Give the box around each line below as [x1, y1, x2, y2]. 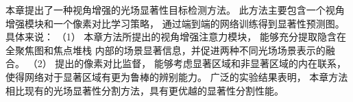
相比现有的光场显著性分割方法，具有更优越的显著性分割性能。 [5, 83, 284, 97]
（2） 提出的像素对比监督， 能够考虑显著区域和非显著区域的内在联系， [27, 56, 346, 71]
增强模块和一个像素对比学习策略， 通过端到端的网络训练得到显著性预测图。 [5, 16, 345, 30]
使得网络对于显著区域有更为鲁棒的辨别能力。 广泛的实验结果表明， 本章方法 [5, 69, 348, 84]
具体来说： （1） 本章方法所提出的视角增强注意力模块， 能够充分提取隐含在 [5, 29, 346, 44]
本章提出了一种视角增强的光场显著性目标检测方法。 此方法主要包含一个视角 [5, 3, 345, 16]
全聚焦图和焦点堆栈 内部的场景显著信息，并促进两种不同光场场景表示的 [5, 42, 326, 57]
